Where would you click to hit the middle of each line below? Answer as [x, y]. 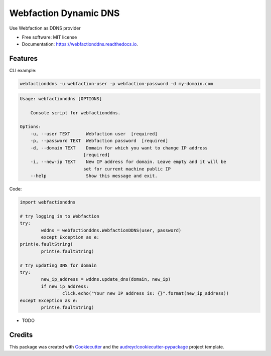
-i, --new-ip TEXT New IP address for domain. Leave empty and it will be [128, 162]
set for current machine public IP [127, 169]
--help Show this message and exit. [94, 176]
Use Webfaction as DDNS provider [45, 28]
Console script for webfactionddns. [75, 113]
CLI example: [23, 71]
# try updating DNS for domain [58, 265]
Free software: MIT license [49, 37]
